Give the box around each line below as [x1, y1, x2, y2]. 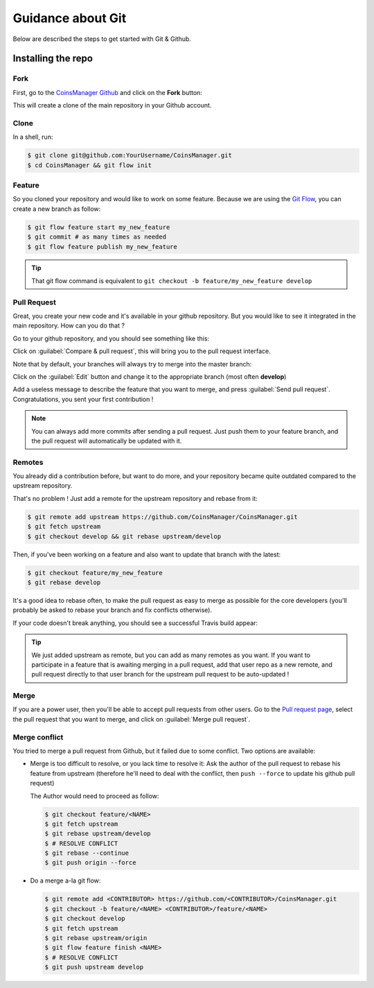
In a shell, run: [12, 133, 53, 142]
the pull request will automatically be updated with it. [31, 436, 182, 445]
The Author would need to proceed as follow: [30, 792, 159, 800]
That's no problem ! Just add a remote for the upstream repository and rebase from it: [12, 494, 258, 502]
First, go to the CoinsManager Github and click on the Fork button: [12, 88, 202, 96]
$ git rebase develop [27, 578, 101, 586]
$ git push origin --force [44, 859, 136, 867]
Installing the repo [12, 53, 93, 65]
